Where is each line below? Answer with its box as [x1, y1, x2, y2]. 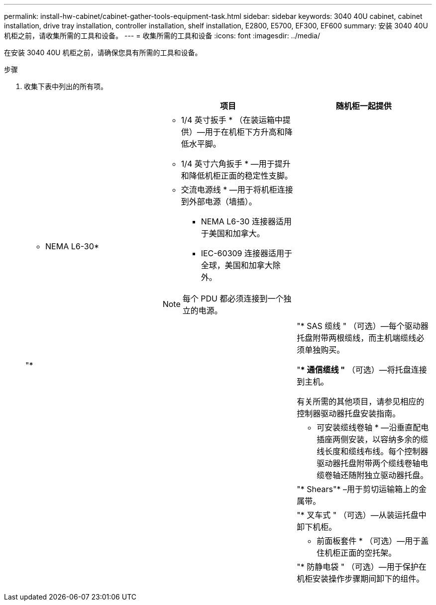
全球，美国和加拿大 [201, 260, 273, 270]
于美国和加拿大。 [201, 228, 265, 238]
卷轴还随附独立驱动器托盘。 [325, 470, 429, 480]
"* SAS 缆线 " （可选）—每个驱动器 [297, 321, 429, 331]
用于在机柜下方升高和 [205, 127, 285, 137]
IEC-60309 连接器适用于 [201, 248, 293, 258]
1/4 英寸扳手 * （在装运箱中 [181, 115, 283, 125]
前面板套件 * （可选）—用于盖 [317, 536, 429, 546]
